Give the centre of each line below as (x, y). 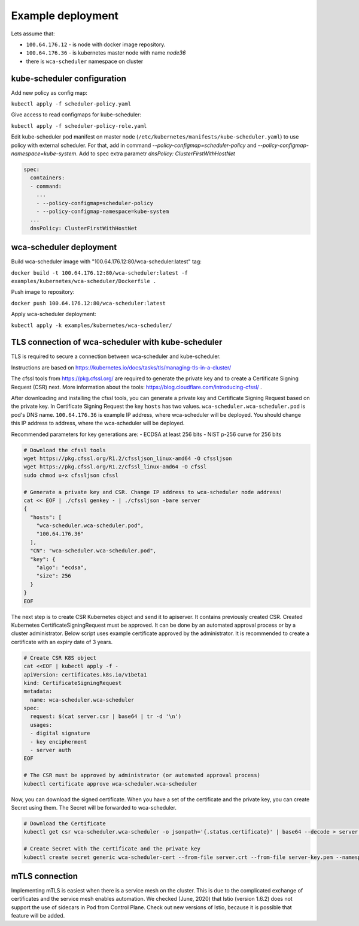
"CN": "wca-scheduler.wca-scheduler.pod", (93, 551)
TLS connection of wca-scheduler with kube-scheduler (117, 342)
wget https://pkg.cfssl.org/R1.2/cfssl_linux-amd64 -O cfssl (115, 467)
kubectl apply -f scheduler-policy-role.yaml (79, 126)
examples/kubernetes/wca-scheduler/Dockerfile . (84, 281)
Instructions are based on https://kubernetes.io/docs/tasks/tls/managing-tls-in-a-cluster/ (121, 367)
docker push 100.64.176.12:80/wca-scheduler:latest (89, 303)
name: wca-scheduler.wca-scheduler (82, 700)
